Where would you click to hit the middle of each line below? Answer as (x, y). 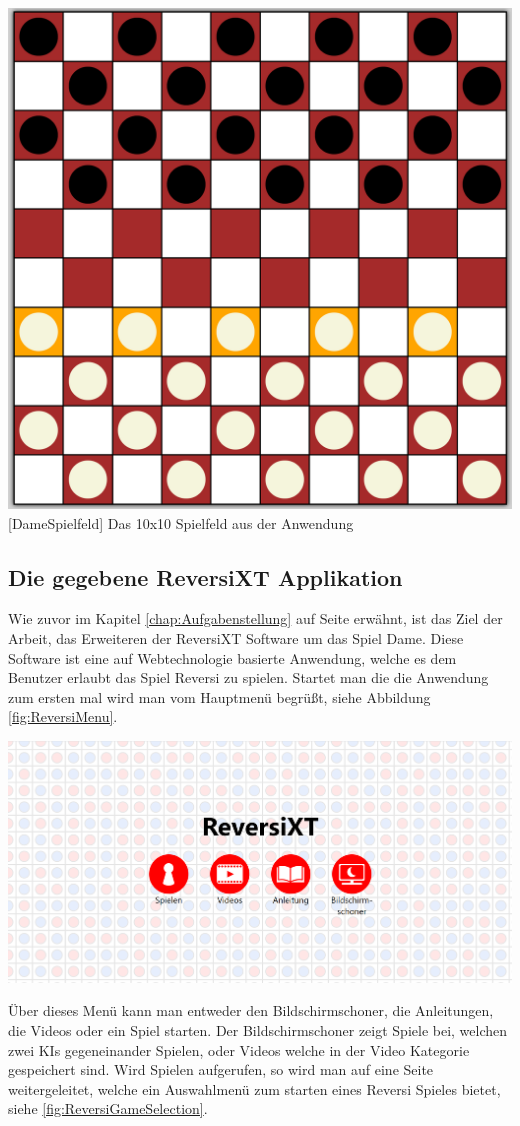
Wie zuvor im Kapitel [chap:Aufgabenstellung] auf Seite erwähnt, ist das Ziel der (255, 618)
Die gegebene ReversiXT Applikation (205, 576)
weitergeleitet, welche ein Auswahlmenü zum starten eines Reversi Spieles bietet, (254, 1088)
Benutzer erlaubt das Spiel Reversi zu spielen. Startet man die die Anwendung (248, 677)
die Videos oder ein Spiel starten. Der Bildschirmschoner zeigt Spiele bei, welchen (258, 1030)
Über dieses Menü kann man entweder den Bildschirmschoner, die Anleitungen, (251, 1010)
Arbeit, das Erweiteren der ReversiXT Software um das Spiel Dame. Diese (236, 638)
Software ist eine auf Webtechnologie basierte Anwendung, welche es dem (232, 657)
